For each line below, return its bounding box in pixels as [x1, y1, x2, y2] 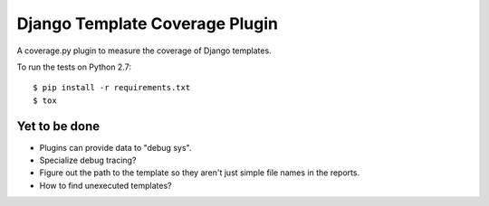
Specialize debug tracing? [39, 154, 137, 166]
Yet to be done [16, 118, 100, 134]
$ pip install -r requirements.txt [33, 82, 191, 93]
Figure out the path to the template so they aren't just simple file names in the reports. [39, 167, 360, 178]
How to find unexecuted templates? [39, 180, 172, 191]
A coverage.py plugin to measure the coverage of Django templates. [16, 45, 272, 56]
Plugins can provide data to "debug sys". [39, 142, 192, 153]
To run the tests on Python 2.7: [16, 61, 131, 72]
